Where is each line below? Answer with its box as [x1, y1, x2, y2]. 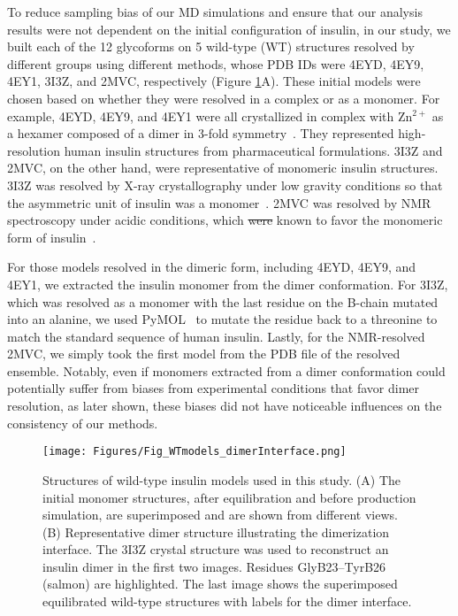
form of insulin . [7, 227, 96, 246]
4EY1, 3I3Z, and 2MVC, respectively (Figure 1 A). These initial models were [7, 72, 421, 90]
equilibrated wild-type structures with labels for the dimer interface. [42, 592, 412, 611]
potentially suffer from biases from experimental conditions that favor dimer [7, 379, 420, 397]
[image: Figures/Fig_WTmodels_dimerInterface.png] [42, 445, 347, 458]
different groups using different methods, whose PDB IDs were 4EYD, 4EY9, [7, 54, 424, 73]
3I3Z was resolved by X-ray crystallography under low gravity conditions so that [7, 175, 443, 194]
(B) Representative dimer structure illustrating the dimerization [42, 522, 390, 541]
